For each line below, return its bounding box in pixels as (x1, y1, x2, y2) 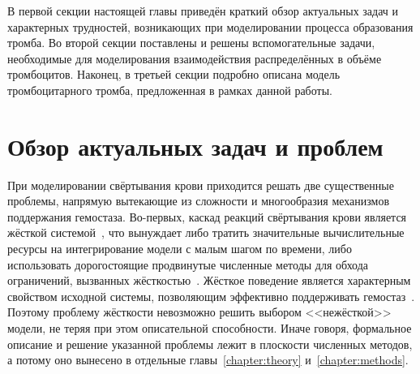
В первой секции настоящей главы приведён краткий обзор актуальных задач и (7, 2, 399, 19)
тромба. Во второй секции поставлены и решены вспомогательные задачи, (7, 34, 375, 51)
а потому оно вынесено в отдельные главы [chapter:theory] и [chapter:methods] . (7, 351, 409, 368)
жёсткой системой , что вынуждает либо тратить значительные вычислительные (7, 224, 405, 241)
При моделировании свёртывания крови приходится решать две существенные (7, 176, 394, 193)
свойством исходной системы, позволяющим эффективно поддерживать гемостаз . (7, 287, 415, 304)
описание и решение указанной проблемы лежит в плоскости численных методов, (7, 335, 413, 352)
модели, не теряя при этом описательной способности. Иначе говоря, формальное (7, 320, 412, 337)
